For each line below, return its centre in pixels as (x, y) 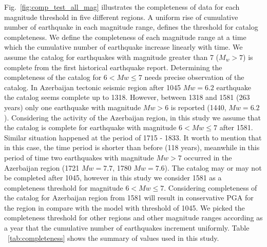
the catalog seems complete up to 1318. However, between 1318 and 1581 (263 (127, 97)
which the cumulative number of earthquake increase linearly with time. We (123, 47)
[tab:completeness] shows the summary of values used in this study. (113, 238)
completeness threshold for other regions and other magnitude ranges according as (133, 218)
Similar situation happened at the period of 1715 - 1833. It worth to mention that (133, 137)
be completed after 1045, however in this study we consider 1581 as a (113, 178)
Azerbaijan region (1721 (42, 167)
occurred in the (208, 157)
